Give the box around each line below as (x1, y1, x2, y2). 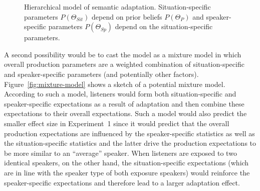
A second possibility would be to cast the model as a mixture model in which (4, 49, 241, 59)
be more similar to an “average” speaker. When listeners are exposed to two (4, 147, 237, 158)
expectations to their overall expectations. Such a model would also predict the (4, 108, 247, 119)
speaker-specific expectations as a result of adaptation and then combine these (4, 98, 244, 109)
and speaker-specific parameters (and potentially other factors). (4, 68, 199, 79)
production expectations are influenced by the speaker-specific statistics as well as (4, 128, 255, 138)
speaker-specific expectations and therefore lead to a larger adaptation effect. (4, 177, 240, 187)
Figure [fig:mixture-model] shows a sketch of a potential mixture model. (4, 78, 225, 89)
